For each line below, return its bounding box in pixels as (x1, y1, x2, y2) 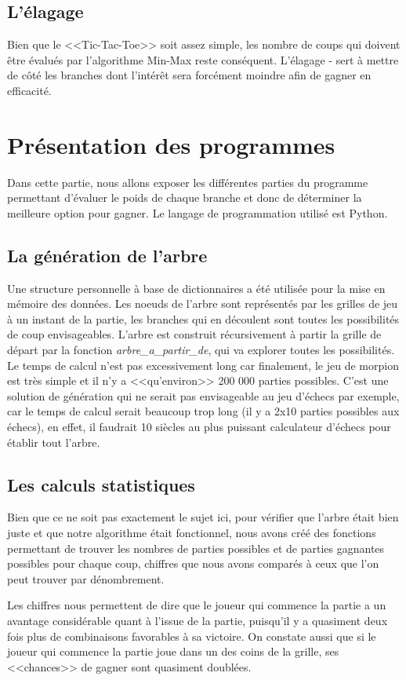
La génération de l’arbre (7, 243, 208, 267)
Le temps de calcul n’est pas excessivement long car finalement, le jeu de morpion (7, 356, 399, 373)
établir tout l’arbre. (7, 433, 100, 450)
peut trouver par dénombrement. (7, 570, 165, 587)
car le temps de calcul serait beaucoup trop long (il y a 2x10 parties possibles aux (7, 403, 400, 419)
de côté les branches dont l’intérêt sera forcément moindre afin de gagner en (7, 67, 372, 83)
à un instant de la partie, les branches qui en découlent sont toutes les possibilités (7, 310, 400, 327)
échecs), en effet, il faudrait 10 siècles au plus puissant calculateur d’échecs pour (7, 419, 391, 435)
